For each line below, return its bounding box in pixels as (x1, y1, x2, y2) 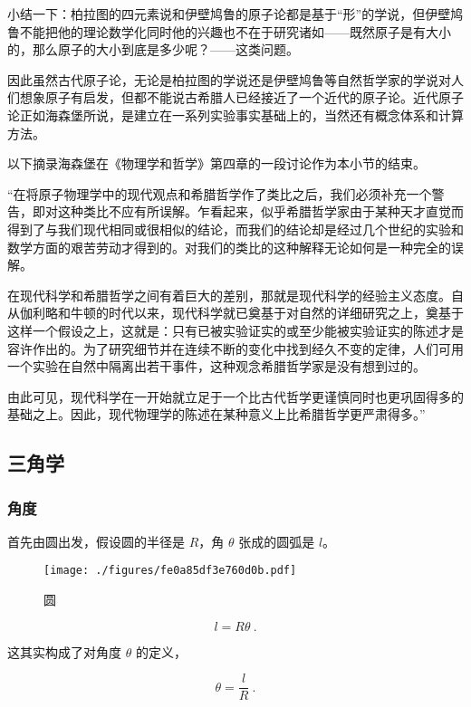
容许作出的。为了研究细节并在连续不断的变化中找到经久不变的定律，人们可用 (7, 339, 464, 358)
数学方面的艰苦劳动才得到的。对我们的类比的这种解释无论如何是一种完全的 (7, 237, 451, 256)
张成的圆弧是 (238, 531, 315, 550)
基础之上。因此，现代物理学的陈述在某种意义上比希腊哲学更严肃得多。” (7, 405, 426, 424)
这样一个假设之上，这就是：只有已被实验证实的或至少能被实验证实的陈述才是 (7, 320, 464, 339)
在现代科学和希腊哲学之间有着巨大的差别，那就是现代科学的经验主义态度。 (7, 285, 451, 304)
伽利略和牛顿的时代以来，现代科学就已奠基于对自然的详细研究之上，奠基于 (19, 303, 464, 322)
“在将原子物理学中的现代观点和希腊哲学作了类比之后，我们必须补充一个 (7, 184, 432, 203)
